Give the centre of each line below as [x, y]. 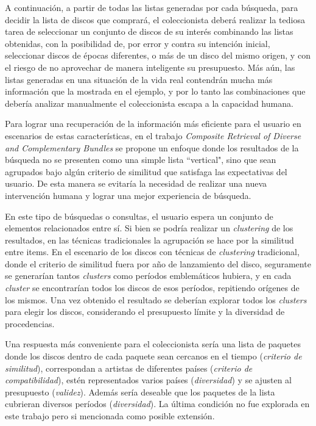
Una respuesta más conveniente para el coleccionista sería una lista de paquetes [153, 344]
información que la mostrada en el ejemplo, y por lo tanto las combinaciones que [155, 91]
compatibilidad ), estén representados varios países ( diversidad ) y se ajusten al [149, 380]
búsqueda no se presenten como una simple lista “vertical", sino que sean [141, 160]
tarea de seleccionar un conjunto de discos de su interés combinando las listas [149, 31]
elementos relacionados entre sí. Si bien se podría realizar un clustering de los [149, 228]
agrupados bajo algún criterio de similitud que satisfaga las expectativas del [146, 171]
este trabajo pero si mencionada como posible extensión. [110, 416]
